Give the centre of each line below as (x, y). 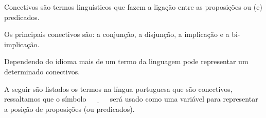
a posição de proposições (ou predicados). (69, 109)
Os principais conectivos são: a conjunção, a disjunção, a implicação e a (117, 34)
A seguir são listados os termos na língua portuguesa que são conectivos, (118, 88)
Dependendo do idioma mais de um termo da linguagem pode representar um (126, 61)
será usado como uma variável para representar (184, 99)
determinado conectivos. (42, 71)
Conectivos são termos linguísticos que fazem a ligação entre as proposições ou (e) (133, 7)
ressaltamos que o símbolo (45, 99)
